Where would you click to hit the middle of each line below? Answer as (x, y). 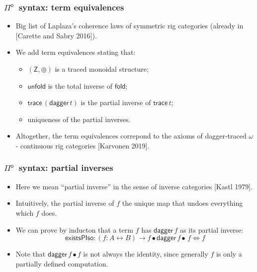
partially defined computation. (62, 263)
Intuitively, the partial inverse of (65, 203)
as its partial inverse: (212, 229)
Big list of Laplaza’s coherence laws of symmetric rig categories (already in (129, 26)
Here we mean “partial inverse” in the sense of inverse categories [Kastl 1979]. (134, 186)
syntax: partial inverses (66, 168)
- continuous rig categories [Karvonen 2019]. (83, 145)
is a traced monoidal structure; (102, 69)
